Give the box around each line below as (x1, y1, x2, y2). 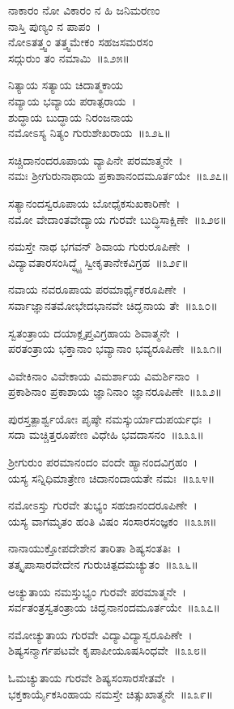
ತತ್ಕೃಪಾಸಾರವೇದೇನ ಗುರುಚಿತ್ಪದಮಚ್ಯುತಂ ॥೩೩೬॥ (8, 556, 198, 573)
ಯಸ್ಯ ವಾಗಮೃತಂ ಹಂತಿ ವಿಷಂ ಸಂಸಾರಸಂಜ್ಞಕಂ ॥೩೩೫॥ (8, 512, 217, 529)
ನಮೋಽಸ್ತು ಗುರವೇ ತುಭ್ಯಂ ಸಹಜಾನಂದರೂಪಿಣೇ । (8, 496, 198, 513)
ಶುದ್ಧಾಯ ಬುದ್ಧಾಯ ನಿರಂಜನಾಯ (8, 108, 134, 125)
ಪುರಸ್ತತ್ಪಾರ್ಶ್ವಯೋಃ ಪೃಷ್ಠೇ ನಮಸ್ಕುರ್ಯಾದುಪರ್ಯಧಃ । (8, 410, 212, 427)
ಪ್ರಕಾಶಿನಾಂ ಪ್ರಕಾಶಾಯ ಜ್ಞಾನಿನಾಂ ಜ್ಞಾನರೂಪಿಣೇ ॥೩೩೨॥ (8, 383, 223, 400)
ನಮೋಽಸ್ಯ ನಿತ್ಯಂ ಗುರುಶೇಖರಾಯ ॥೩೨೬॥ (8, 124, 171, 141)
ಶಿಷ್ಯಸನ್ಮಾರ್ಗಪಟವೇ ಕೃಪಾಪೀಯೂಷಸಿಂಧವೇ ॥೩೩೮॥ (8, 642, 207, 659)
